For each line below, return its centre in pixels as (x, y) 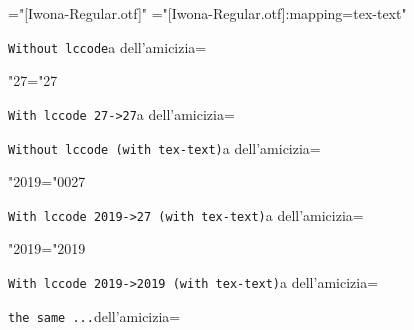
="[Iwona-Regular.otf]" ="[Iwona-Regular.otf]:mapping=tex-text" (207, 13)
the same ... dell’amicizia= (94, 315)
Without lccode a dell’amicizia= (107, 46)
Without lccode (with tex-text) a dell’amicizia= (164, 147)
